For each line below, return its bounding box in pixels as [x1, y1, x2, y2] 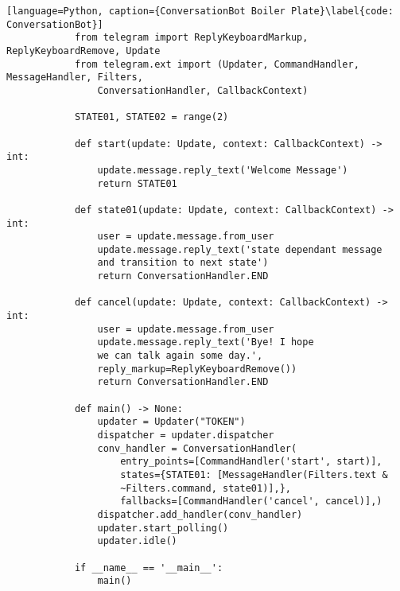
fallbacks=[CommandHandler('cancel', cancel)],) [120, 496, 383, 507]
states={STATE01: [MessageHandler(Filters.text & [120, 469, 388, 480]
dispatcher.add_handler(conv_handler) [97, 508, 303, 520]
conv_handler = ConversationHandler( [97, 442, 297, 454]
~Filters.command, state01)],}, [120, 482, 291, 494]
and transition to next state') [97, 257, 269, 269]
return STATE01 [97, 177, 177, 189]
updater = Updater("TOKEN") [97, 416, 246, 428]
